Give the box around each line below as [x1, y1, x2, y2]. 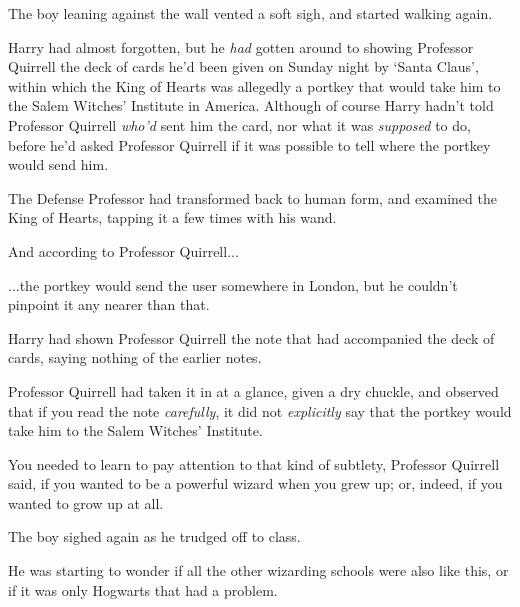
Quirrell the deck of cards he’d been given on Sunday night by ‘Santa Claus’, [8, 56, 479, 77]
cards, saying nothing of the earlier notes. [8, 347, 262, 368]
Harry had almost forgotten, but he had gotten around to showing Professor [8, 36, 474, 57]
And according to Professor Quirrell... [8, 240, 239, 261]
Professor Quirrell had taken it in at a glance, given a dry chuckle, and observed [8, 380, 499, 401]
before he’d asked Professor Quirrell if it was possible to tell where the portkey [8, 134, 491, 155]
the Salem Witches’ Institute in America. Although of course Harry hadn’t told [8, 95, 494, 116]
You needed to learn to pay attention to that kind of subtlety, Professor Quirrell [8, 453, 500, 474]
